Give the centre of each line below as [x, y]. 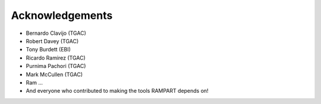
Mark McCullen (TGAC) [54, 74]
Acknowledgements [62, 15]
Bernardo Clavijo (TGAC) [56, 33]
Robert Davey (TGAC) [52, 41]
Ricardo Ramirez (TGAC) [56, 58]
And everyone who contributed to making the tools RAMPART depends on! [117, 91]
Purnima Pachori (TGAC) [56, 66]
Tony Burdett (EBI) [48, 50]
